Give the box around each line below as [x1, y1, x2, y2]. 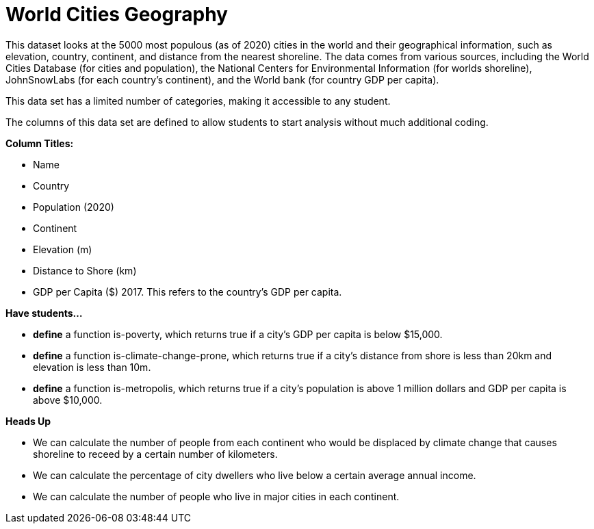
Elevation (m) [33, 243, 92, 255]
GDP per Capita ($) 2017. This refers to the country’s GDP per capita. [33, 285, 342, 298]
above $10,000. [33, 393, 103, 406]
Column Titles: [5, 137, 74, 149]
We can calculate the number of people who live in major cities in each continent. [33, 490, 400, 502]
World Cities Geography [5, 3, 228, 26]
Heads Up [5, 415, 51, 427]
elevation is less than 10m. [33, 361, 151, 373]
